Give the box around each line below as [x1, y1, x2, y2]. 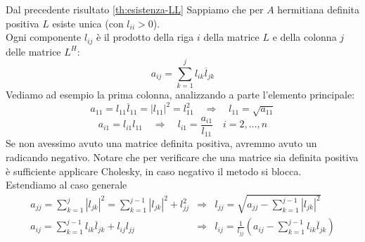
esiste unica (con [52, 15, 124, 30]
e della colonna [272, 30, 337, 44]
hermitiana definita [277, 2, 360, 16]
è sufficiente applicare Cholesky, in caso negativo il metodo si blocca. [6, 163, 302, 178]
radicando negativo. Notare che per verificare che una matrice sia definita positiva [6, 149, 359, 164]
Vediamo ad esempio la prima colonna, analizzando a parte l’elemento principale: [6, 87, 355, 102]
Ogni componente [6, 30, 82, 44]
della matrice [203, 30, 260, 44]
